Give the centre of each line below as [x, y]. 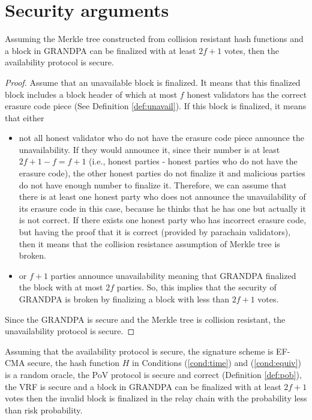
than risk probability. [44, 409]
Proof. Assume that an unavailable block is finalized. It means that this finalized [153, 82]
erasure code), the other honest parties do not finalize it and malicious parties [162, 173]
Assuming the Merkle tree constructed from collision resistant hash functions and [154, 39]
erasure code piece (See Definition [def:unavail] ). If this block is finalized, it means [156, 106]
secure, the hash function [74, 363]
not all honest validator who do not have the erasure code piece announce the [161, 138]
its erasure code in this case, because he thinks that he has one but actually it [162, 208]
